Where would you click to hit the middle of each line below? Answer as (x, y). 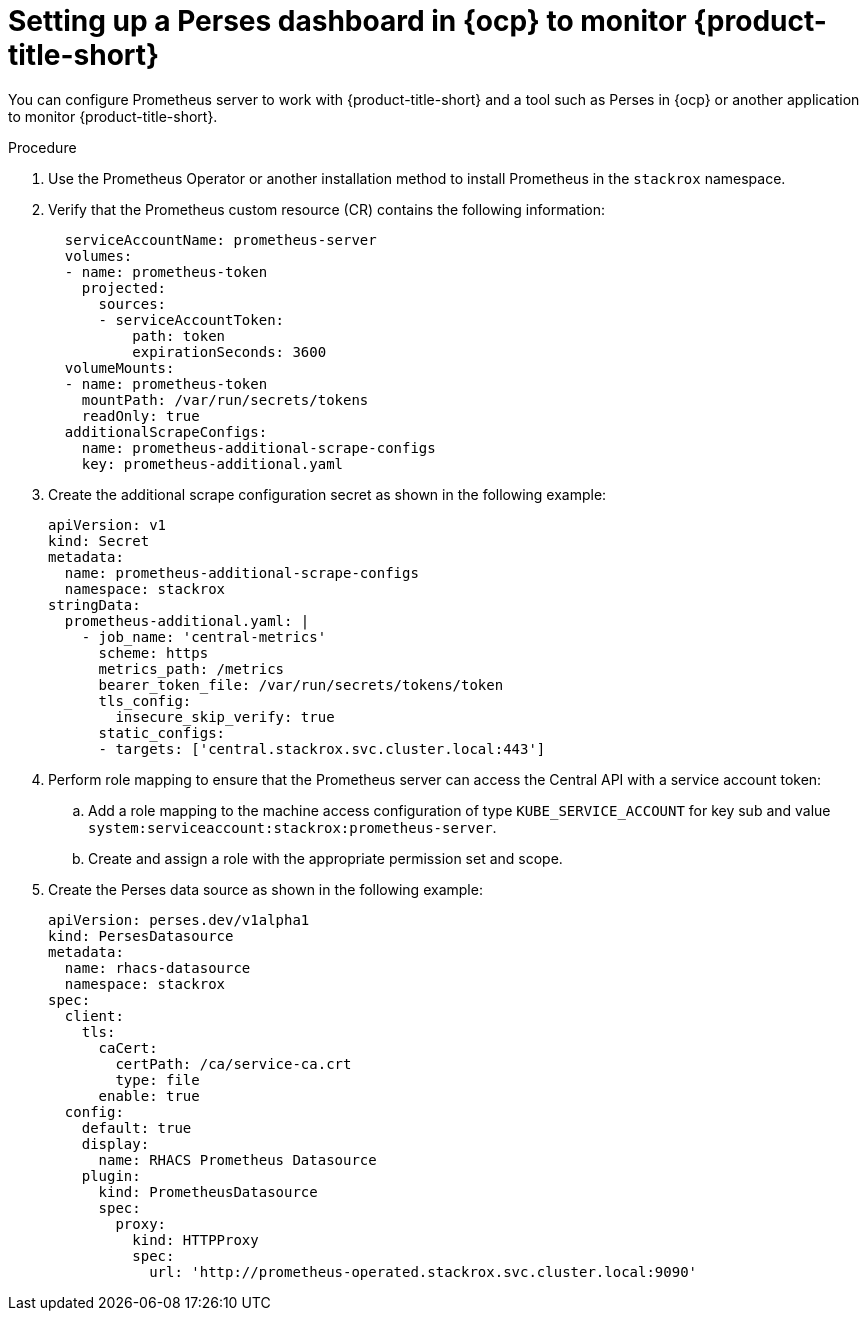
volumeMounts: (119, 367)
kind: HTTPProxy (195, 1239)
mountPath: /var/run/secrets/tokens (225, 399)
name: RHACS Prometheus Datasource (237, 1159)
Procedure (42, 147)
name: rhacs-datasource (157, 967)
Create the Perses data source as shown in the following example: (265, 889)
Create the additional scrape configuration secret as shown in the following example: (327, 494)
